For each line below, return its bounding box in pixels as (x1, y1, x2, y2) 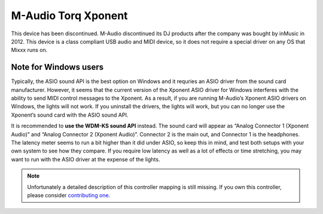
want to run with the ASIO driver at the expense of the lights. (11, 155, 160, 163)
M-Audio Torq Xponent (11, 9, 128, 22)
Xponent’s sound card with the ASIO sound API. (11, 111, 129, 118)
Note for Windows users (11, 62, 104, 72)
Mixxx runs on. (11, 47, 48, 54)
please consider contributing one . (27, 191, 111, 198)
